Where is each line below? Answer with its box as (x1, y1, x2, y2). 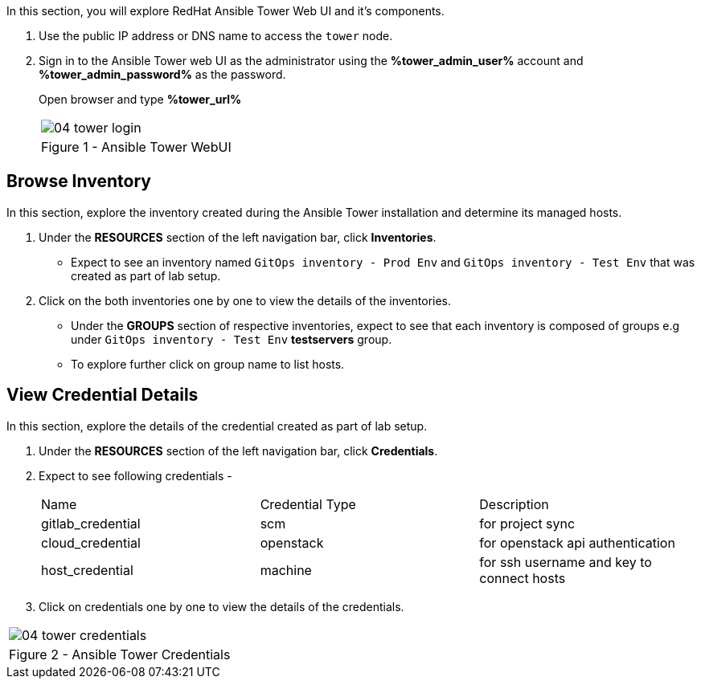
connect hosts (479, 569, 566, 586)
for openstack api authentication (479, 534, 675, 551)
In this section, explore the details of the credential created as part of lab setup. (6, 418, 428, 433)
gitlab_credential (41, 515, 141, 532)
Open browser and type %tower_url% (39, 92, 242, 106)
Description (479, 495, 549, 512)
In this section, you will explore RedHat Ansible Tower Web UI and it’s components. (6, 4, 445, 18)
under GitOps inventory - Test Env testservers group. (71, 332, 392, 346)
